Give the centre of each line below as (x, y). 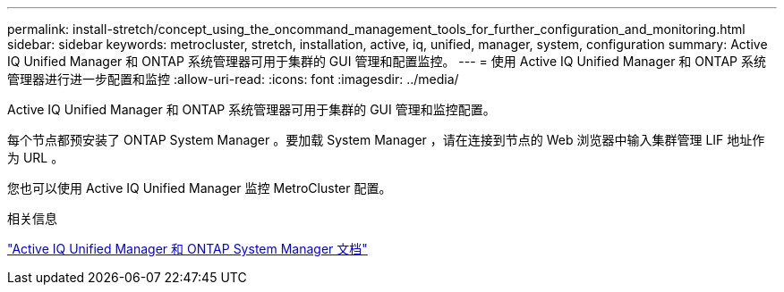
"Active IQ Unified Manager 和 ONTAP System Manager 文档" (187, 249)
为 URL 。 (36, 158)
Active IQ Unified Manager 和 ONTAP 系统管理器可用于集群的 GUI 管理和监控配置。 (251, 109)
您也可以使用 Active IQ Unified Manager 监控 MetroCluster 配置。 (200, 188)
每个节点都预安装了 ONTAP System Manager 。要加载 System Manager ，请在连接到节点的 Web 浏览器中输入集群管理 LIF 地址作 (386, 140)
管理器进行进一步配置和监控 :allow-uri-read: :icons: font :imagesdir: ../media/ (233, 79)
